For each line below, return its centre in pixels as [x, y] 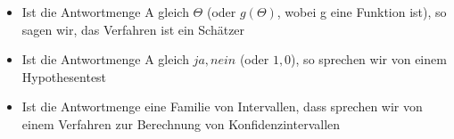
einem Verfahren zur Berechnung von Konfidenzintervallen [181, 123]
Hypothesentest [64, 76]
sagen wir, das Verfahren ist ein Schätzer [133, 29]
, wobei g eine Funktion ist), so [362, 12]
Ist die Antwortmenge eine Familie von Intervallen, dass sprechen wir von [222, 106]
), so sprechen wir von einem [369, 59]
